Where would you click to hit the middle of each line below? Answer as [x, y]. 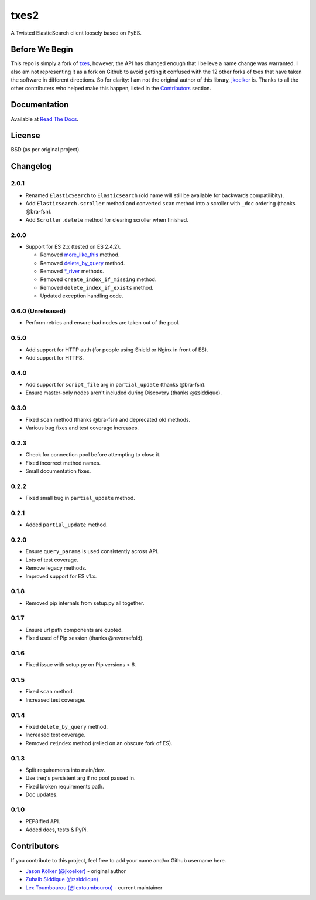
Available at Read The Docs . [45, 119]
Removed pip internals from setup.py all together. [85, 603]
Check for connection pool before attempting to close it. [93, 455]
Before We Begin [42, 50]
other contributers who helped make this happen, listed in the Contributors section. [111, 88]
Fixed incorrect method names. [63, 463]
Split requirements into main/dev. [65, 770]
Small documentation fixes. [58, 471]
